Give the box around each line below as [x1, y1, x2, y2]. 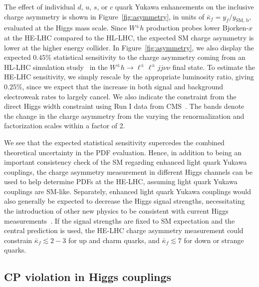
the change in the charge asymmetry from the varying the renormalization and [4, 110, 245, 121]
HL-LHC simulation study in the [4, 61, 108, 72]
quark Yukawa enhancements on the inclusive [115, 1, 254, 11]
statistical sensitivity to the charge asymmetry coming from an [53, 52, 246, 62]
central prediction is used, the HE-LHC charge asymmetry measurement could [4, 225, 244, 236]
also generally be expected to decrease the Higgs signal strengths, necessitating [4, 196, 245, 206]
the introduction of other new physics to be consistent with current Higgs [4, 206, 229, 216]
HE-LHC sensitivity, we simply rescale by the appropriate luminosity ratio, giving [4, 71, 254, 82]
